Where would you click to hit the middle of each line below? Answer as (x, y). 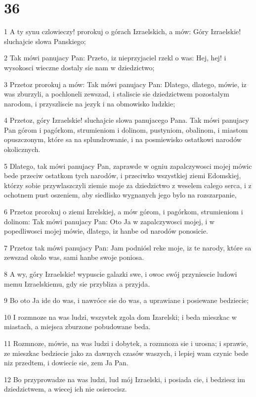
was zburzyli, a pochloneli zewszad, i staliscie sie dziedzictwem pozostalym (117, 94)
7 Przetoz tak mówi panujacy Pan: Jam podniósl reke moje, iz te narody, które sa (128, 247)
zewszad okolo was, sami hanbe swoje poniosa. (74, 257)
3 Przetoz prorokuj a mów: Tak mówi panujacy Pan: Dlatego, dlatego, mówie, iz (125, 84)
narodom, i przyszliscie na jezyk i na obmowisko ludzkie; (90, 103)
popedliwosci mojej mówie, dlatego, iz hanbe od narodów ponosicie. (106, 231)
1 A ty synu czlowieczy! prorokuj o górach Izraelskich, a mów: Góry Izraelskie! (123, 31)
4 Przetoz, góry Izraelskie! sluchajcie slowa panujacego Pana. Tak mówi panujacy (127, 120)
